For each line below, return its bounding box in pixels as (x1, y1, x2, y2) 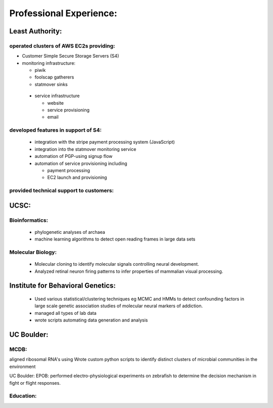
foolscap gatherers (34, 74, 74, 80)
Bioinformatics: (9, 217, 48, 224)
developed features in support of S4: (9, 127, 102, 134)
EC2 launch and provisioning (47, 175, 107, 181)
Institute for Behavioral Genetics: (9, 281, 116, 290)
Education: (9, 392, 37, 399)
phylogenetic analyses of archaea (34, 229, 106, 235)
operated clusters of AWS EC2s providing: (9, 42, 116, 49)
